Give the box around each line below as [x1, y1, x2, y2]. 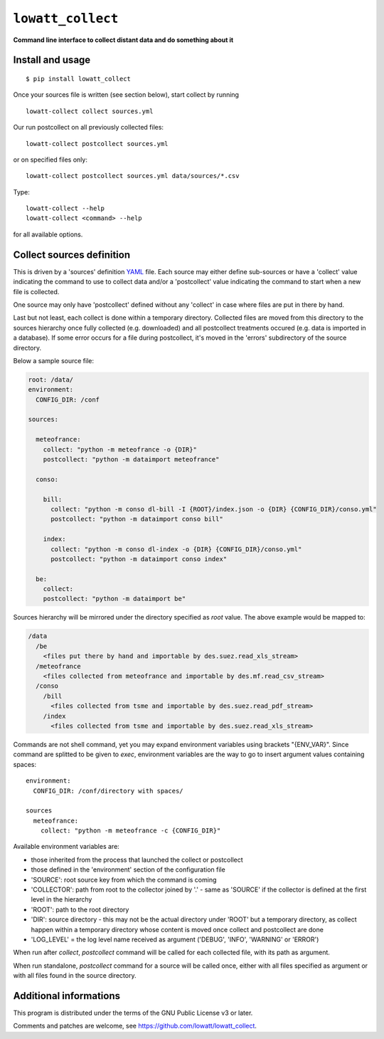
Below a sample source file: [13, 356, 94, 365]
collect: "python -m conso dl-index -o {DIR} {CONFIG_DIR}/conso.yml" [50, 545, 302, 553]
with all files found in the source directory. [13, 971, 137, 980]
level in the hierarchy [31, 895, 92, 904]
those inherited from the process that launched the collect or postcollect [31, 855, 243, 864]
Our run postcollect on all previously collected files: [13, 123, 164, 132]
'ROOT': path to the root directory [31, 905, 129, 914]
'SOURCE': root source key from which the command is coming [31, 875, 217, 884]
